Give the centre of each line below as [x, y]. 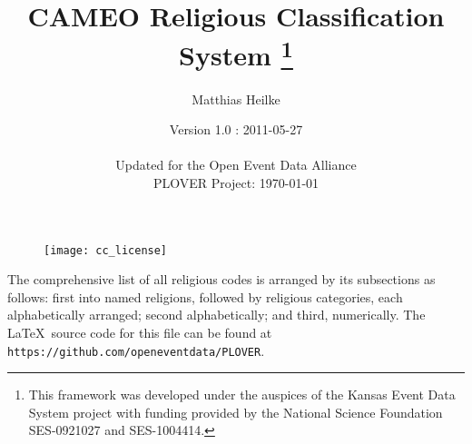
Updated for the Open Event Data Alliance [236, 165]
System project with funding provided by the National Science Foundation [236, 412]
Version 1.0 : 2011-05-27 [236, 129]
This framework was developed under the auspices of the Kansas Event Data [242, 395]
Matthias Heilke [236, 99]
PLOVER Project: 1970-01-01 [236, 183]
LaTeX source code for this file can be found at [140, 333]
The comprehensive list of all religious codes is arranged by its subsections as [221, 279]
